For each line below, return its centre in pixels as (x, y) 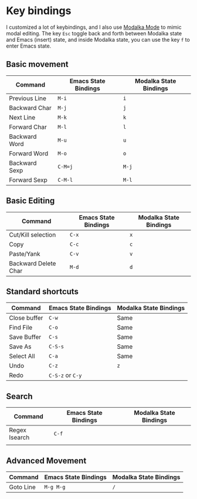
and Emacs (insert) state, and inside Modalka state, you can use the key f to (98, 39)
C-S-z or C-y (65, 375)
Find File (21, 328)
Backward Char (30, 108)
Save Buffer (25, 337)
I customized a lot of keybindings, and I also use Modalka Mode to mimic (94, 27)
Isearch (19, 438)
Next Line (22, 117)
